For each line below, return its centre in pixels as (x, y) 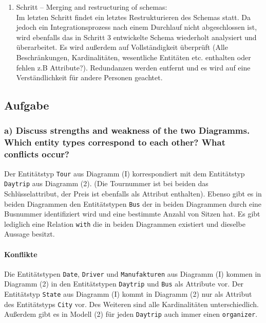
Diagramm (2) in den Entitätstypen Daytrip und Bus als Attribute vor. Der (124, 284)
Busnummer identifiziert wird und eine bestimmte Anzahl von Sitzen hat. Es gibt (132, 214)
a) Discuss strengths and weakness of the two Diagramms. (127, 130)
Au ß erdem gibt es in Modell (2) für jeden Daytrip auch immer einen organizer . (131, 314)
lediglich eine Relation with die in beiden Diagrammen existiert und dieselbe (125, 223)
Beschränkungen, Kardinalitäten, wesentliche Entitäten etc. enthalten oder (134, 57)
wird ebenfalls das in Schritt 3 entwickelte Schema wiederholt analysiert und (136, 37)
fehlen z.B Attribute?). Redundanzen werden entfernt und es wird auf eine (133, 67)
